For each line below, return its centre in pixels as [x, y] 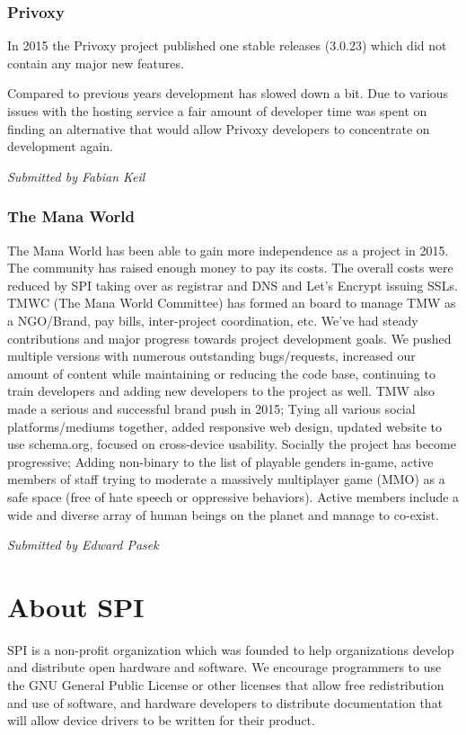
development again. [60, 146]
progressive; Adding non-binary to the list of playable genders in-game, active [220, 461]
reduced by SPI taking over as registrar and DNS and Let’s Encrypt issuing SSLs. [233, 285]
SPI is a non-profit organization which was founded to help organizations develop [231, 649]
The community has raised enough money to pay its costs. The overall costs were [230, 268]
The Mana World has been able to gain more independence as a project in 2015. [228, 250]
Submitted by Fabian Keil [76, 176]
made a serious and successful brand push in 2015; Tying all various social [211, 408]
